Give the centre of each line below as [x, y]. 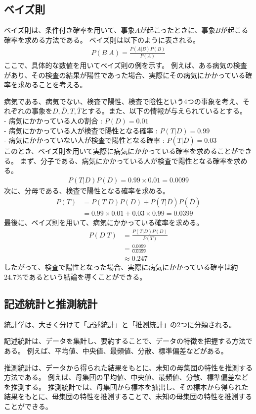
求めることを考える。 [52, 85]
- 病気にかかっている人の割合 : [53, 121]
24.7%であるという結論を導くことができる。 [75, 276]
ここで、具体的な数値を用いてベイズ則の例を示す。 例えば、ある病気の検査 [126, 65]
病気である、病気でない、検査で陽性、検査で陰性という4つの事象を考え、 [123, 101]
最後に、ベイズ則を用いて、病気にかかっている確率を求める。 [104, 222]
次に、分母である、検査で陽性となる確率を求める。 [87, 191]
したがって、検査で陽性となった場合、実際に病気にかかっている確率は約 [121, 267]
